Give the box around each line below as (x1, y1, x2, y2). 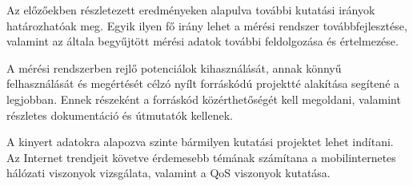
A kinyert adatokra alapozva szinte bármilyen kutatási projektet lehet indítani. (6, 133, 394, 150)
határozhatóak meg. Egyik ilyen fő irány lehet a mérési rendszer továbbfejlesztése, (6, 17, 407, 34)
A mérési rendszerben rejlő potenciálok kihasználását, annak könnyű (6, 59, 342, 76)
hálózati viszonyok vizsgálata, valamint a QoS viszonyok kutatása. (6, 164, 331, 181)
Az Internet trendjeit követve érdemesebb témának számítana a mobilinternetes (6, 148, 396, 165)
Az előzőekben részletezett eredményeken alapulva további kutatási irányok (6, 2, 375, 18)
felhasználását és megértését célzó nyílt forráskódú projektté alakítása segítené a (6, 75, 400, 92)
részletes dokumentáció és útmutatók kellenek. (6, 106, 233, 123)
